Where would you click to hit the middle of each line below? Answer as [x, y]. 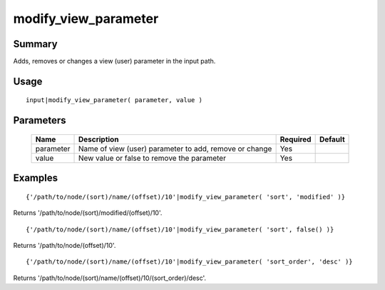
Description [98, 139]
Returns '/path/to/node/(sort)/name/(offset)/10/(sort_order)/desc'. [110, 278]
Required [296, 139]
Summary [35, 44]
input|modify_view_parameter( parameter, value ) [114, 100]
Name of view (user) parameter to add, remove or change [175, 149]
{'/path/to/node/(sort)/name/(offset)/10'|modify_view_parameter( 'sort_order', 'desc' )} [189, 262]
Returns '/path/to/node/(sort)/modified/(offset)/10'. [88, 213]
